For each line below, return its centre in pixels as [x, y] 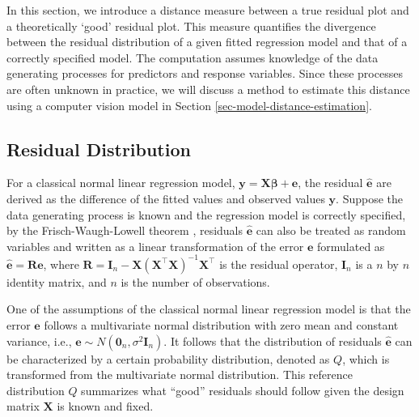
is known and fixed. [105, 406]
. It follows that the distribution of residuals [273, 340]
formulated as [351, 246]
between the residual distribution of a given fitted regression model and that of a [207, 42]
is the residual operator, [279, 264]
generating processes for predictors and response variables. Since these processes [205, 73]
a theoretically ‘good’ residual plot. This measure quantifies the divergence [191, 26]
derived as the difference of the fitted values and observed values [166, 198]
